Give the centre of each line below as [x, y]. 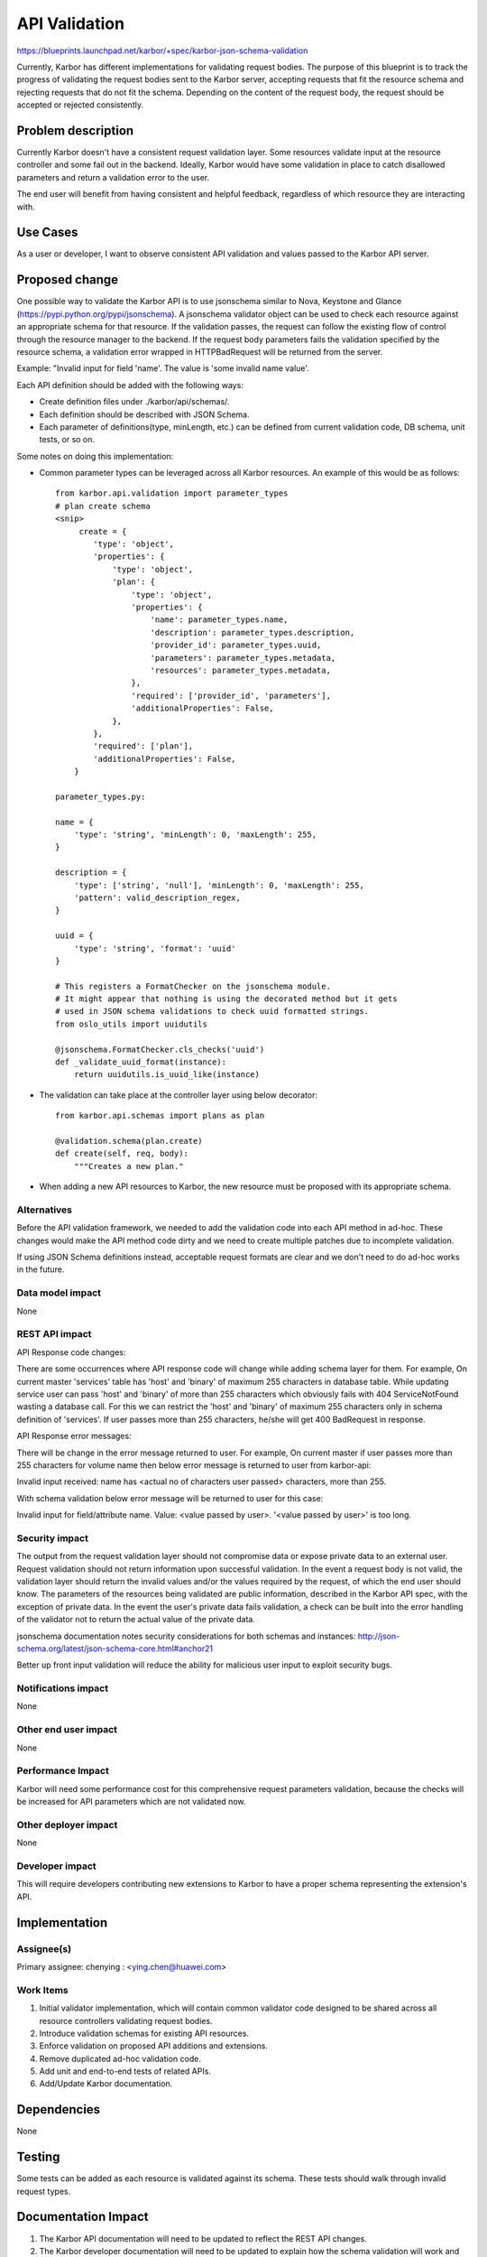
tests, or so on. [67, 440]
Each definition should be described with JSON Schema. [144, 414]
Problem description [75, 130]
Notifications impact [62, 1688]
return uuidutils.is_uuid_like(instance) [167, 1075]
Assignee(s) [44, 1948]
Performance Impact [63, 1771]
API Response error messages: [74, 1436]
